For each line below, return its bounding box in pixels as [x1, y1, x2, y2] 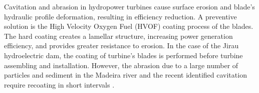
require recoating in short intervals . [4, 79, 115, 90]
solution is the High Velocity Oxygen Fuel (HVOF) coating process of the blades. [4, 21, 253, 31]
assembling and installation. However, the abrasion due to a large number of [4, 60, 238, 70]
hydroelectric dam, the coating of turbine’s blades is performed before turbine [4, 50, 243, 60]
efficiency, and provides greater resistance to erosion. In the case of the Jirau [4, 40, 239, 51]
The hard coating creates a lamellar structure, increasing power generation [4, 30, 233, 41]
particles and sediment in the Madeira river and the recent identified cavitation [4, 70, 247, 80]
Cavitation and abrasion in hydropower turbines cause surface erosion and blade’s [4, 1, 255, 11]
